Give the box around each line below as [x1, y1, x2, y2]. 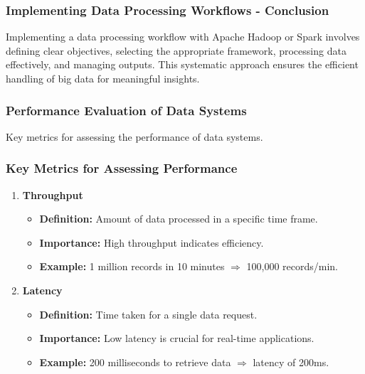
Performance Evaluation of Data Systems [6, 101, 247, 119]
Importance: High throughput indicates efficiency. [39, 235, 264, 250]
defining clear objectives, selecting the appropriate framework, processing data [6, 43, 347, 58]
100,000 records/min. [246, 259, 339, 274]
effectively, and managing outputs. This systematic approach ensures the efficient [6, 57, 359, 72]
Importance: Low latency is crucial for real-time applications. [39, 331, 314, 346]
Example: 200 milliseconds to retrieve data [39, 354, 231, 369]
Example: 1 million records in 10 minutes [39, 259, 225, 274]
